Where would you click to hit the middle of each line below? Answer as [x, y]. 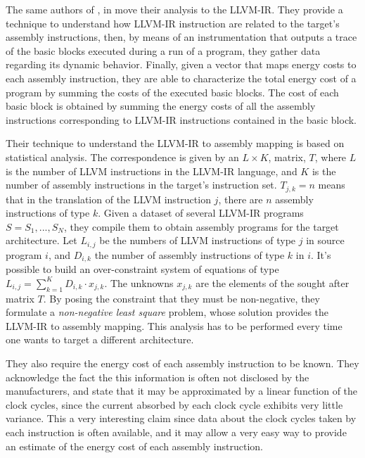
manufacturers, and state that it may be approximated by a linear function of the [182, 391]
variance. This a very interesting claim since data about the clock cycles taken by [181, 418]
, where [331, 157]
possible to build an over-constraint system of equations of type [142, 269]
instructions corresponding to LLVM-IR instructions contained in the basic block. [181, 119]
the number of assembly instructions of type [190, 254]
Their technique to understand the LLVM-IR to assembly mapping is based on [175, 143]
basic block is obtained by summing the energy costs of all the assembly [161, 106]
